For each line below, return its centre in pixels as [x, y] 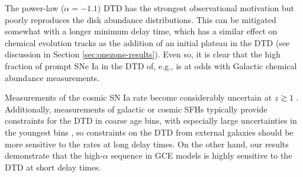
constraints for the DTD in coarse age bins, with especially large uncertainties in [151, 120]
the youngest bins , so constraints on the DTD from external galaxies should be [149, 132]
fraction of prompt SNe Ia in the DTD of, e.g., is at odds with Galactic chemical [151, 65]
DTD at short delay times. [53, 167]
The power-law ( [35, 8]
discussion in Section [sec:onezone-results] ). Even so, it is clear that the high [143, 54]
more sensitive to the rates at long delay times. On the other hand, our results [147, 144]
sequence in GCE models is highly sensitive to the [202, 155]
